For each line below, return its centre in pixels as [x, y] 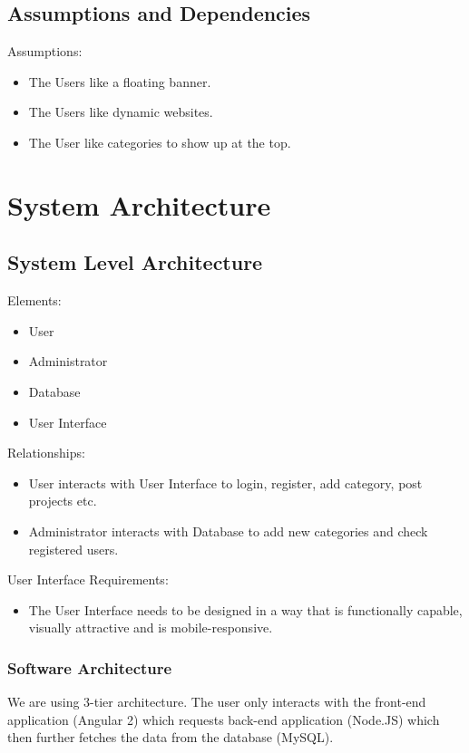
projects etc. [63, 501]
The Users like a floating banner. [120, 81]
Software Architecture [90, 667]
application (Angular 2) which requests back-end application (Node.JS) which [224, 719]
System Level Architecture [135, 262]
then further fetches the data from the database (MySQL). [171, 737]
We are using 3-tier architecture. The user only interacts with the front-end [217, 702]
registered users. [73, 549]
